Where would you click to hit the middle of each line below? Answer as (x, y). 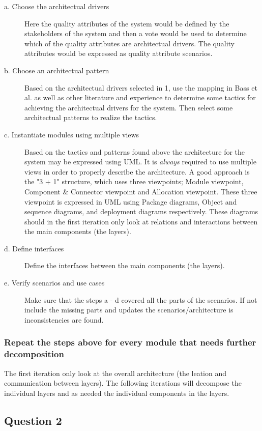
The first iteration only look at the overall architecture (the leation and (115, 373)
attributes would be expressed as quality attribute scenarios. (119, 53)
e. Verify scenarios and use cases (54, 283)
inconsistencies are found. (64, 319)
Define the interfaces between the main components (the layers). (125, 265)
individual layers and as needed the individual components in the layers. (117, 393)
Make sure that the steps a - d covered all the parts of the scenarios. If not (141, 299)
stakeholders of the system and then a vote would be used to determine (136, 33)
